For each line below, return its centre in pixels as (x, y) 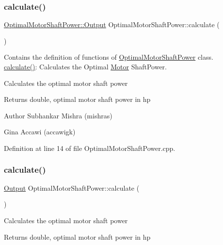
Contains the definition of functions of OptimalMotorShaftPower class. (109, 57)
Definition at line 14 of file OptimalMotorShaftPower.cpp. (90, 148)
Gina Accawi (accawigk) (40, 132)
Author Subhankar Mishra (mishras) (58, 115)
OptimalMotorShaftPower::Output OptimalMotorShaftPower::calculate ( (112, 24)
